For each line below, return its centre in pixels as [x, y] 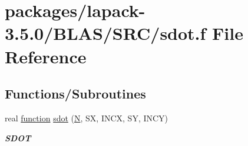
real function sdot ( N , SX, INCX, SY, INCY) [87, 118]
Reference [46, 56]
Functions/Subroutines [75, 94]
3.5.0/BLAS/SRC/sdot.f [105, 33]
